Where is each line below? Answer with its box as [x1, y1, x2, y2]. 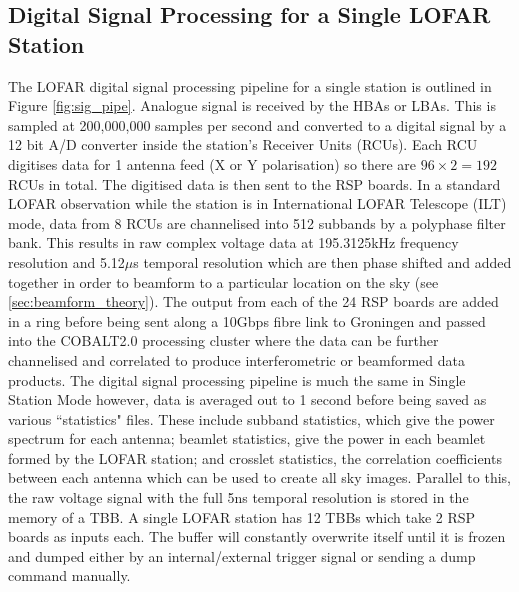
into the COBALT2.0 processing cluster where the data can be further [8, 330, 439, 351]
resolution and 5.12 [8, 251, 125, 272]
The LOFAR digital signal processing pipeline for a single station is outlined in [8, 75, 492, 96]
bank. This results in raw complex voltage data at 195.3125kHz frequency [8, 232, 459, 253]
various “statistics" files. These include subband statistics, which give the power [8, 408, 495, 429]
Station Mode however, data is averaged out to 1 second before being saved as [8, 389, 487, 410]
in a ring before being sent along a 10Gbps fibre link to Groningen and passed [8, 310, 486, 331]
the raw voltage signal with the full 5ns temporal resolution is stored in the [8, 487, 469, 508]
